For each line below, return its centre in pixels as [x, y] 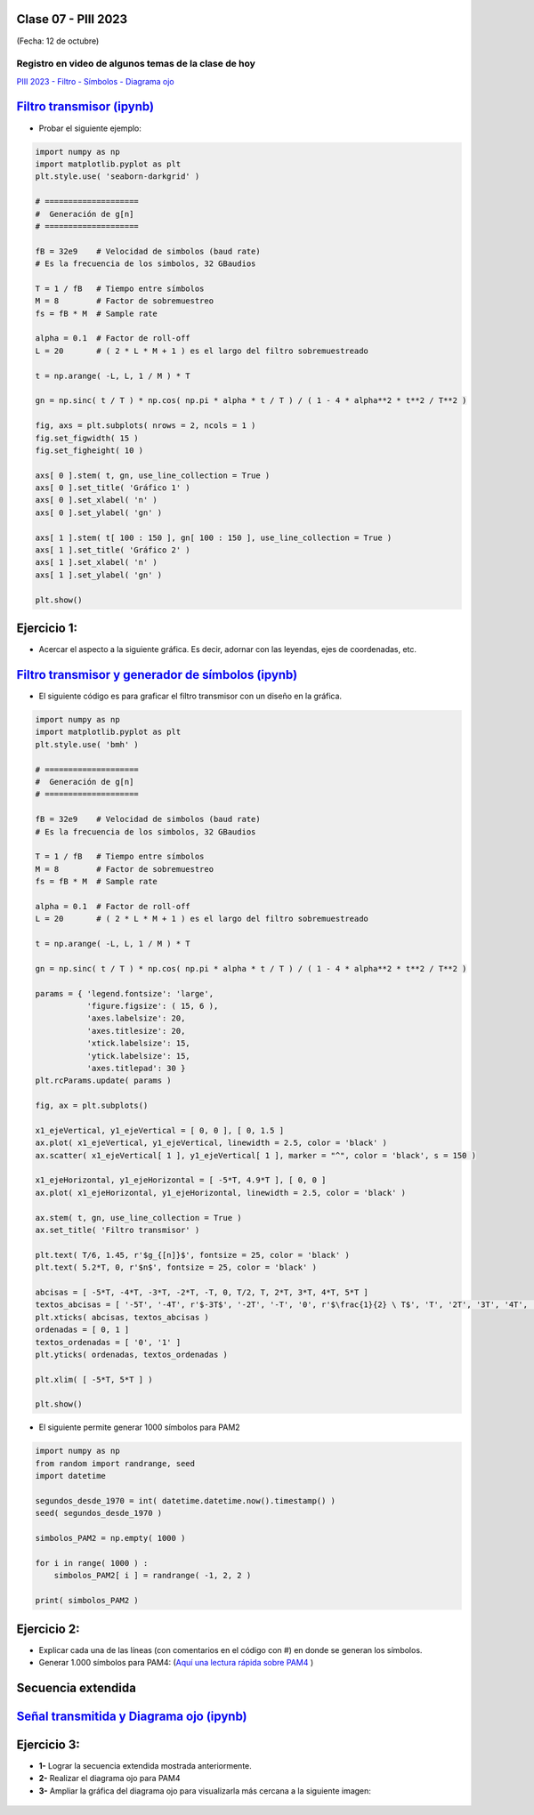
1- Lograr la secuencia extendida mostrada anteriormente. [146, 1765]
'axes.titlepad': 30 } [136, 1068]
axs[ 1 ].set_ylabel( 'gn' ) [99, 575]
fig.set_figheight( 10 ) [89, 450]
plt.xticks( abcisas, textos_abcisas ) [122, 1317]
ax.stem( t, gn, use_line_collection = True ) [138, 1218]
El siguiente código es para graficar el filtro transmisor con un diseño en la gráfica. [190, 696]
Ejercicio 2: [48, 1629]
